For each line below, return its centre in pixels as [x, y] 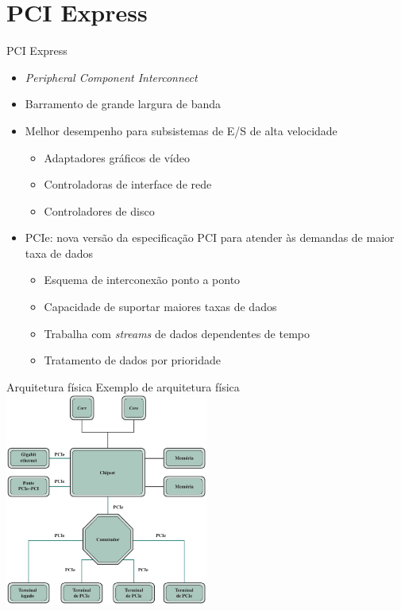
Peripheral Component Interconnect [111, 77]
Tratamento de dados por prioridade [132, 360]
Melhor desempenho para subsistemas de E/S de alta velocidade [181, 130]
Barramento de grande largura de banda [123, 104]
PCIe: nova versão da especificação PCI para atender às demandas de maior [210, 237]
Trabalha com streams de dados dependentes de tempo [177, 333]
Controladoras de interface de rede [128, 184]
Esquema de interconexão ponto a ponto [142, 280]
